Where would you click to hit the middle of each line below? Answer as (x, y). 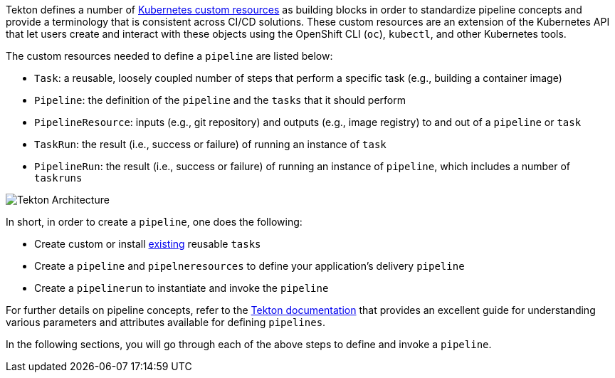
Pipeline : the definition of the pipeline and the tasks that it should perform (220, 100)
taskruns (58, 178)
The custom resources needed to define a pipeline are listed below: (169, 56)
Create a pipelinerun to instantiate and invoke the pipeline (182, 288)
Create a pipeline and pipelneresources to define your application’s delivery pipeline (249, 266)
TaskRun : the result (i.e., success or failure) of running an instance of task (210, 144)
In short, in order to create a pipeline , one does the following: (154, 222)
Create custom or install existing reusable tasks (148, 244)
